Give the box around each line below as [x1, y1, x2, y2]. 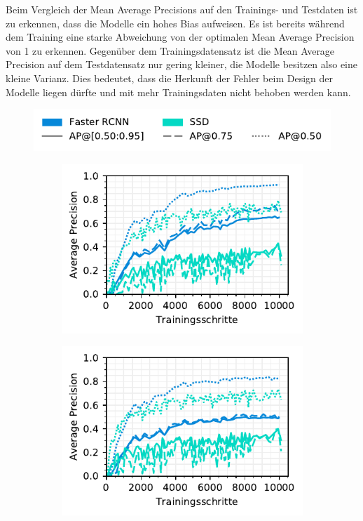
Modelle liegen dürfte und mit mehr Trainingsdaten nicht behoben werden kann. [6, 84, 351, 99]
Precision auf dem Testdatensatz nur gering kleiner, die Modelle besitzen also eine [6, 57, 357, 72]
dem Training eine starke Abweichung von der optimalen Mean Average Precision [6, 29, 355, 44]
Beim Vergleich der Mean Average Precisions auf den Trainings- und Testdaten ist [6, 2, 358, 16]
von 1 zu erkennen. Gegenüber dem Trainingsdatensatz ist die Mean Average [6, 43, 335, 58]
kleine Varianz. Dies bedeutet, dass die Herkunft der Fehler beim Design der [6, 70, 333, 85]
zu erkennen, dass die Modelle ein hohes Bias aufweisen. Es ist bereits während [6, 15, 345, 30]
